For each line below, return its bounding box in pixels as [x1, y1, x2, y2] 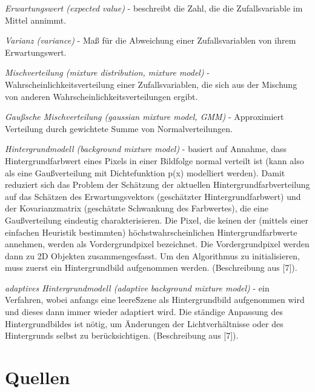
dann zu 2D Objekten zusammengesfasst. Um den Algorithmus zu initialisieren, [5, 249, 300, 262]
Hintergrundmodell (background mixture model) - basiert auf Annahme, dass [5, 142, 287, 155]
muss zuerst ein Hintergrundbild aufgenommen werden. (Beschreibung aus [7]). [5, 261, 297, 274]
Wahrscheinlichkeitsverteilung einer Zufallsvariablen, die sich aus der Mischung [5, 78, 297, 90]
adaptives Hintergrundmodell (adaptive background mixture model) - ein [5, 281, 270, 294]
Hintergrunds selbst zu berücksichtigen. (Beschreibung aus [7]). [5, 329, 239, 342]
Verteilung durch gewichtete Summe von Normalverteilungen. [5, 122, 233, 135]
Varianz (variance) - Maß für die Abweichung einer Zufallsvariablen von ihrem [5, 34, 296, 47]
